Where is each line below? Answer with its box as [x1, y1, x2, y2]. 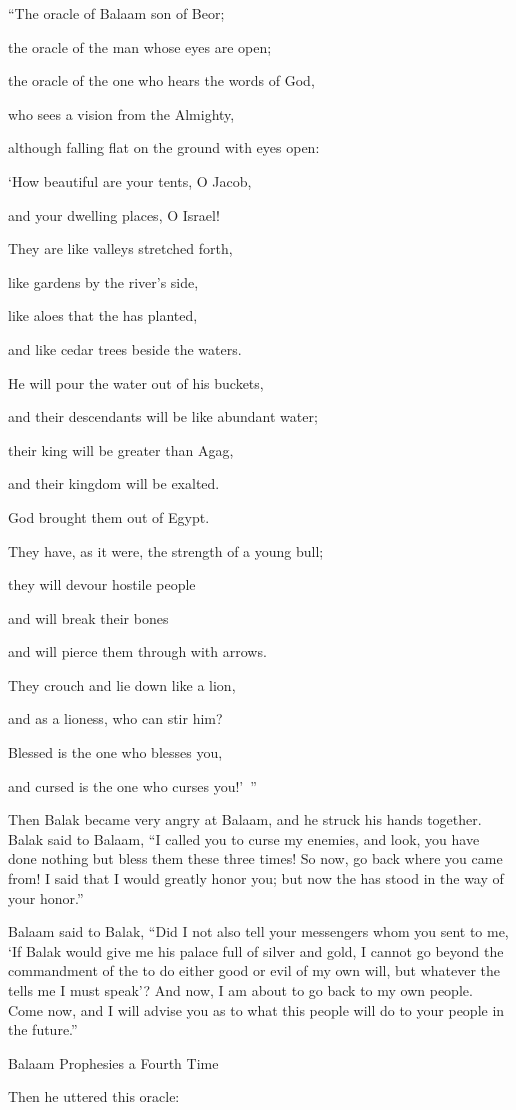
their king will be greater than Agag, [8, 439, 234, 460]
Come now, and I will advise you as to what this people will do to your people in [8, 999, 505, 1020]
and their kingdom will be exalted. [8, 473, 220, 494]
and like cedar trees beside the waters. [8, 338, 242, 359]
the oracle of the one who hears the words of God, [8, 70, 315, 91]
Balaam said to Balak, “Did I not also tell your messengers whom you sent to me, [8, 921, 509, 942]
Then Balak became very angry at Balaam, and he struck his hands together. [8, 809, 482, 830]
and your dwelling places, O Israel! [8, 204, 220, 225]
